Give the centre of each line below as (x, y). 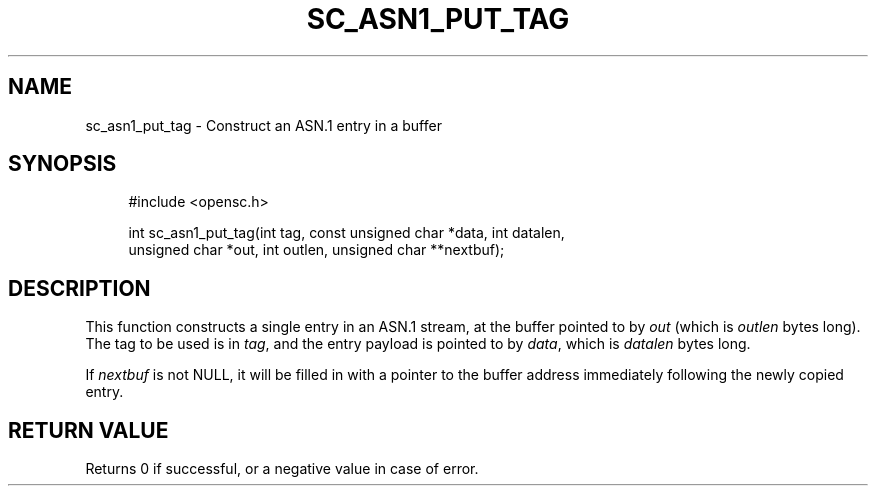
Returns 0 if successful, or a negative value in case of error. (282, 469)
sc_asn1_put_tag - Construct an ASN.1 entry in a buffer (263, 125)
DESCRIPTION (79, 288)
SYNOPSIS (62, 164)
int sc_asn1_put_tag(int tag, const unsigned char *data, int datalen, (346, 233)
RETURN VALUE (88, 430)
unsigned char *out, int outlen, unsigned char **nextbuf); (316, 250)
